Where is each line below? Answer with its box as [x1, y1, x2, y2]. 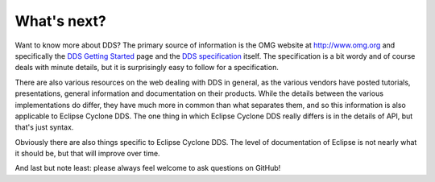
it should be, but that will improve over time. [14, 149, 160, 159]
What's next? [14, 12, 106, 30]
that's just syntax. [14, 122, 74, 132]
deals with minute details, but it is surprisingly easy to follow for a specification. [14, 63, 280, 72]
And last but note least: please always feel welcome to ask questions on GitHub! [14, 163, 281, 173]
